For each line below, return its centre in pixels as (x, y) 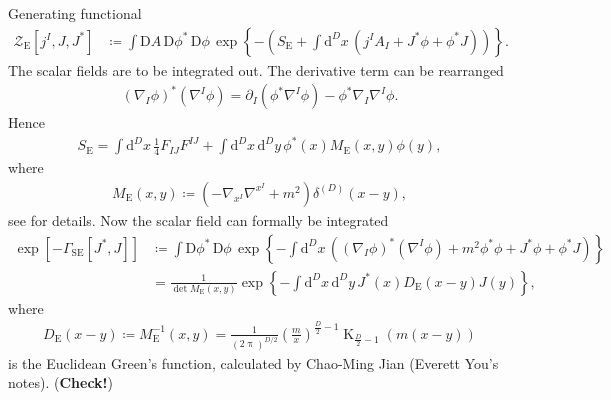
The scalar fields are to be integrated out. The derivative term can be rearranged (256, 69)
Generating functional (75, 13)
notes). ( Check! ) (60, 382)
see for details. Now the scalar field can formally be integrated (198, 220)
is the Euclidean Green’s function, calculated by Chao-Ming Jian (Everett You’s (253, 362)
